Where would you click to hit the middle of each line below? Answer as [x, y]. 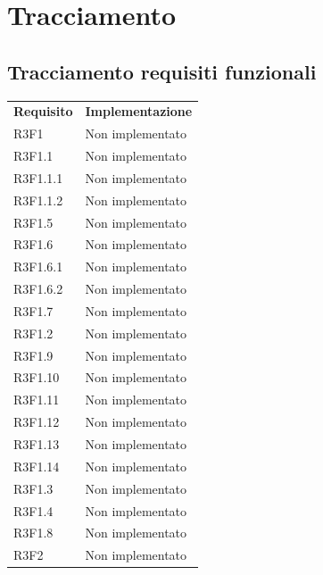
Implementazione [139, 111]
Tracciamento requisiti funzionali [162, 71]
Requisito [43, 111]
